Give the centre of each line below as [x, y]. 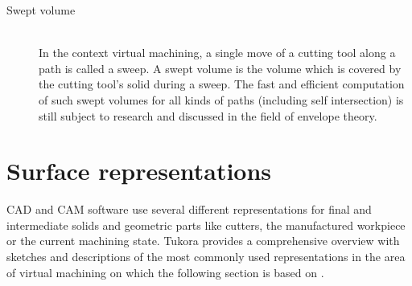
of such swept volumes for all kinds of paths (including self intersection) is [221, 99]
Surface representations [139, 171]
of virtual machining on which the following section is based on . [165, 272]
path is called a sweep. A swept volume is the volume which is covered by [220, 68]
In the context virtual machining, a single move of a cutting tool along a [217, 53]
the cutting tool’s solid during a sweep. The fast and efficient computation [222, 84]
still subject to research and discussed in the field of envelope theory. [208, 115]
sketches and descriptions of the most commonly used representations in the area [206, 257]
